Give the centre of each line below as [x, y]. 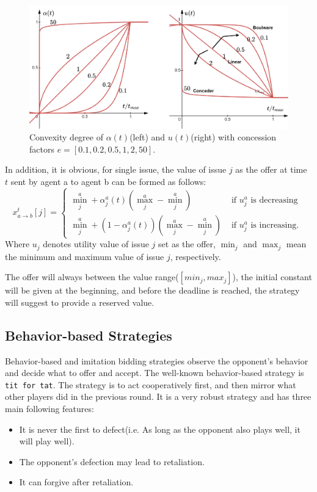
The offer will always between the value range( [92, 277]
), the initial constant [272, 277]
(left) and [148, 137]
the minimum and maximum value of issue [85, 256]
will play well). [47, 441]
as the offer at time [271, 169]
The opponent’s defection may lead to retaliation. [112, 461]
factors [42, 149]
